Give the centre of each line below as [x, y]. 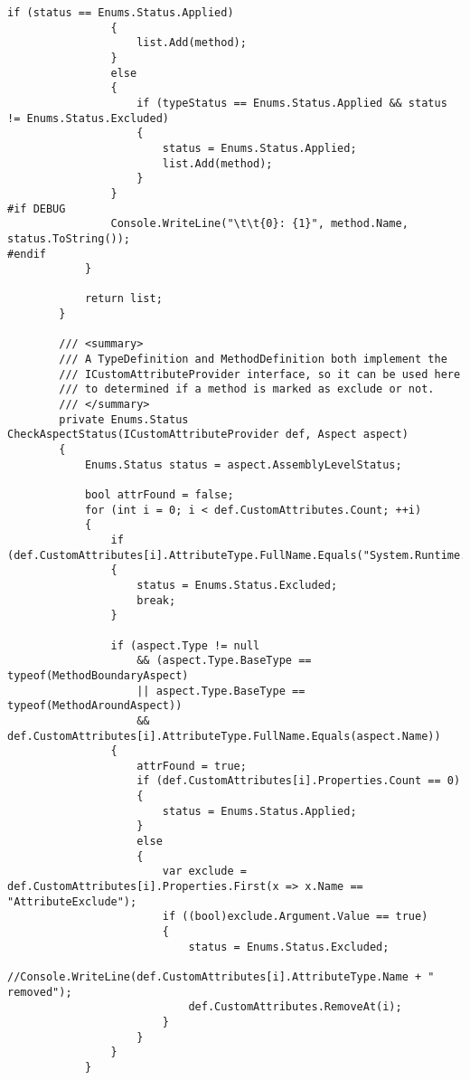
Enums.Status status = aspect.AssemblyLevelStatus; [243, 464]
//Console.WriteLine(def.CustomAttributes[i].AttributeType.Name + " [221, 977]
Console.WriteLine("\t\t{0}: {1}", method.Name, [259, 224]
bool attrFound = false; [159, 495]
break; [156, 600]
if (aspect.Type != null [185, 645]
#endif [27, 254]
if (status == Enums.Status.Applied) [121, 13]
